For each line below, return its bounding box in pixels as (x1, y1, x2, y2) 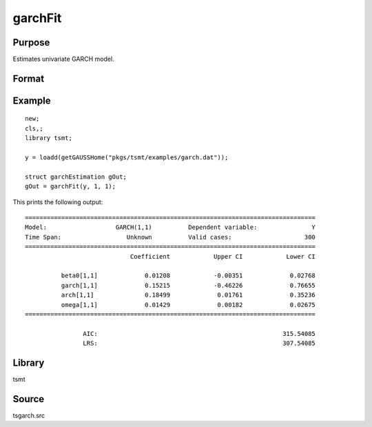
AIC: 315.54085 (83, 330, 316, 337)
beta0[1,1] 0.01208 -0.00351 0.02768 (61, 272, 316, 279)
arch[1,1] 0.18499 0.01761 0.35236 (61, 291, 316, 299)
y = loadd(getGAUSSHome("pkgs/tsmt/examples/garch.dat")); (25, 154, 229, 161)
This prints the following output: (12, 197, 103, 206)
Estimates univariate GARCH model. (12, 55, 114, 63)
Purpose (12, 37, 50, 48)
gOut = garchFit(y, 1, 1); (25, 183, 116, 190)
